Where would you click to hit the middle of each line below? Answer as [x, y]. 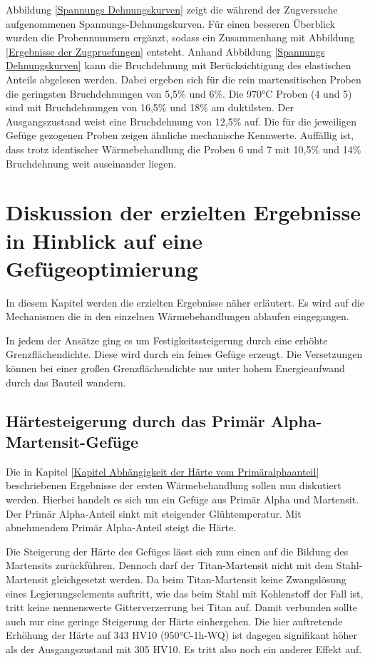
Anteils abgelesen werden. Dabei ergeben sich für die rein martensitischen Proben [184, 79]
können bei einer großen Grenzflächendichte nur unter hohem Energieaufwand [175, 368]
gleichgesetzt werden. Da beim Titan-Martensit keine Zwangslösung [199, 579]
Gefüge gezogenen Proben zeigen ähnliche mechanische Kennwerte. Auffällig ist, [180, 135]
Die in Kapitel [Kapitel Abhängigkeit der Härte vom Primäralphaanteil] [163, 471]
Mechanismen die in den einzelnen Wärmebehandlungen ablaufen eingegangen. [178, 316]
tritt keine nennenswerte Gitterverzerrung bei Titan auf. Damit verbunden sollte [182, 607]
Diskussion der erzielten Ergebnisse [183, 212]
